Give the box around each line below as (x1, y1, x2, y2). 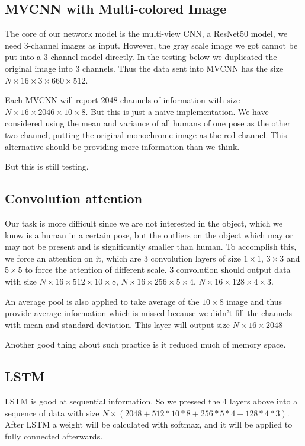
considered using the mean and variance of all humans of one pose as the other (5, 117, 291, 129)
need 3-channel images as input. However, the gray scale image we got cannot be (5, 39, 298, 51)
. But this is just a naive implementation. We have (85, 105, 269, 117)
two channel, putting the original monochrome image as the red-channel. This (5, 128, 287, 141)
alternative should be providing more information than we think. (5, 140, 240, 152)
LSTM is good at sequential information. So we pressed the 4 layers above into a (5, 395, 298, 407)
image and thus (226, 295, 282, 307)
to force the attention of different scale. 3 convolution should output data (25, 263, 291, 276)
